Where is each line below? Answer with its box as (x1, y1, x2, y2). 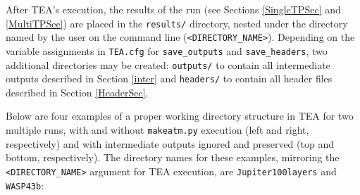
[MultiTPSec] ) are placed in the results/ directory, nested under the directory (6, 15, 348, 30)
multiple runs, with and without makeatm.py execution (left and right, (6, 122, 309, 137)
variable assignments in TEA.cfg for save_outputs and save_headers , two (6, 43, 328, 58)
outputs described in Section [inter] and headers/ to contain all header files (6, 71, 333, 86)
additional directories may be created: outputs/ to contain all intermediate (6, 57, 330, 72)
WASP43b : (6, 177, 44, 192)
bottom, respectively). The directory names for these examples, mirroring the (6, 150, 340, 165)
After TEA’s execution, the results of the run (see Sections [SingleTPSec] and (6, 2, 341, 16)
